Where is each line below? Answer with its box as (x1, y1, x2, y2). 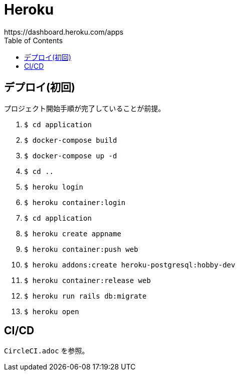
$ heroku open (24, 307, 79, 316)
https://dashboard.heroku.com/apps (4, 27, 124, 36)
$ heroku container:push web (24, 245, 138, 253)
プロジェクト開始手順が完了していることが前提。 (4, 104, 165, 113)
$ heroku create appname (24, 229, 121, 238)
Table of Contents (4, 36, 63, 45)
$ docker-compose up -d (24, 151, 117, 160)
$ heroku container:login (24, 198, 126, 207)
